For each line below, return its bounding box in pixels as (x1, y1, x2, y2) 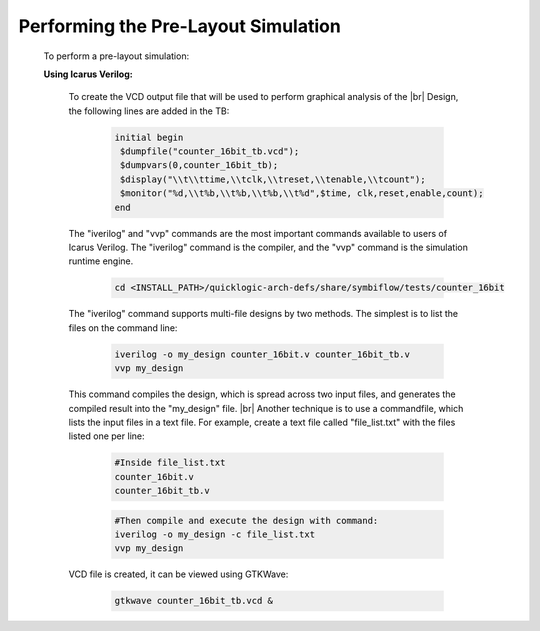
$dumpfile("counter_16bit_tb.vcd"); (120, 146, 300, 157)
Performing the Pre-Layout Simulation (18, 15, 342, 37)
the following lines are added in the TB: (68, 105, 230, 117)
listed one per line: (68, 430, 145, 442)
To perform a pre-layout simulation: (43, 50, 190, 62)
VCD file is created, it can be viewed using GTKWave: (68, 568, 289, 580)
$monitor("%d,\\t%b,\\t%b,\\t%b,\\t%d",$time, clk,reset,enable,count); (120, 188, 484, 199)
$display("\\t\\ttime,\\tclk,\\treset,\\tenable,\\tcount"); (120, 173, 426, 185)
